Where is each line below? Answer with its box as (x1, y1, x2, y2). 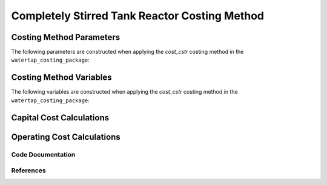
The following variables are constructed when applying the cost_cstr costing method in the (11, 88, 239, 96)
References (11, 166, 46, 175)
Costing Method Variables (11, 73, 112, 83)
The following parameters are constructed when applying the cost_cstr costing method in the (11, 48, 244, 56)
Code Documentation (11, 150, 76, 158)
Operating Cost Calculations (11, 132, 121, 142)
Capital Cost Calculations (11, 112, 109, 123)
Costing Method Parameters (11, 32, 121, 42)
